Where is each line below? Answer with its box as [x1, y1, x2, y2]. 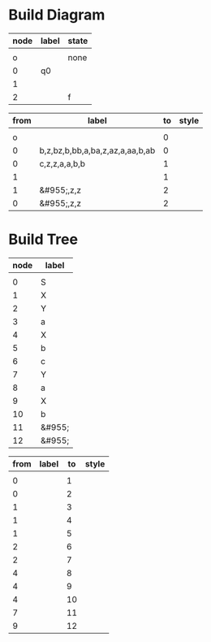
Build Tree [8, 230, 79, 249]
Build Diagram [8, 6, 105, 24]
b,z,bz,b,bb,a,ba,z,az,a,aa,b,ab [39, 145, 156, 156]
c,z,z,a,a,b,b [39, 158, 86, 169]
